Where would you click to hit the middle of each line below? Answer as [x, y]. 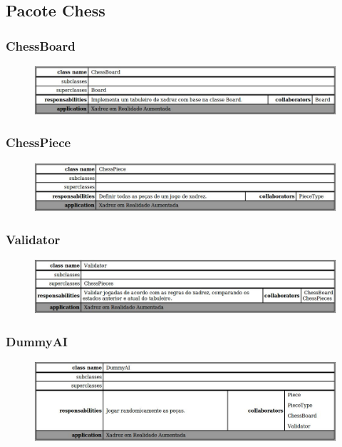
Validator [33, 239]
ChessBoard [41, 45]
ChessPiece [38, 142]
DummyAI [37, 341]
